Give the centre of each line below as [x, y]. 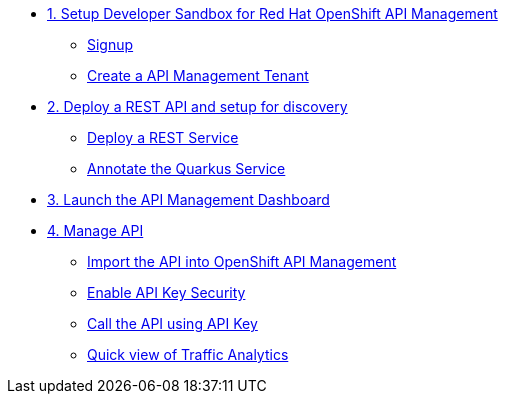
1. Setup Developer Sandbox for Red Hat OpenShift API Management [272, 13]
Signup [110, 44]
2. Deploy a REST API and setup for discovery [197, 106]
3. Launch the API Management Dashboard [188, 199]
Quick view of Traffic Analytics [188, 354]
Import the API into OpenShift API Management [242, 261]
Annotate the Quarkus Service [186, 168]
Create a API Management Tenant [198, 75]
